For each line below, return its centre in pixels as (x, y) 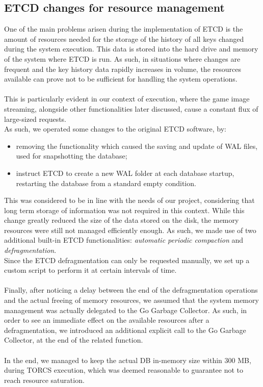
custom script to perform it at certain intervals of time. (90, 270)
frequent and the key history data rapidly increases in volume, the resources (123, 69)
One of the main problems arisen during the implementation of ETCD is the (124, 29)
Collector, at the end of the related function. (74, 340)
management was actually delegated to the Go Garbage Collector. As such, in (126, 310)
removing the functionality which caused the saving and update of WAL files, (137, 146)
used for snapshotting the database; (72, 156)
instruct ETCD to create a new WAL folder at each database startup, (125, 173)
